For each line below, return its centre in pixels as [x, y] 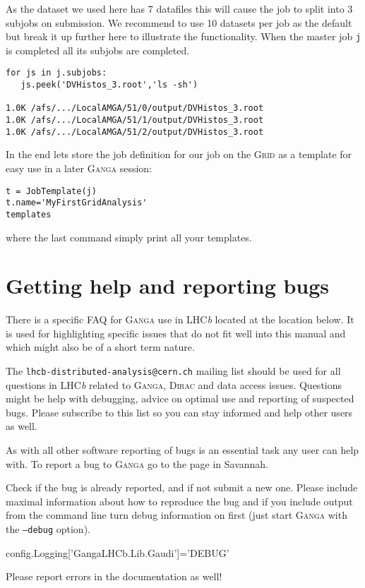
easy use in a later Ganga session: [79, 168]
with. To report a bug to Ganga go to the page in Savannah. [137, 463]
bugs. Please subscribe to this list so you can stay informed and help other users [179, 412]
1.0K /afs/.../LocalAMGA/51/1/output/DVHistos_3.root [135, 120]
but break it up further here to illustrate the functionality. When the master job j [184, 36]
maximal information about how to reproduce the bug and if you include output [179, 501]
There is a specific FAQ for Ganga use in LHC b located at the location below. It [180, 319]
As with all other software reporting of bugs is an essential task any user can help [182, 450]
